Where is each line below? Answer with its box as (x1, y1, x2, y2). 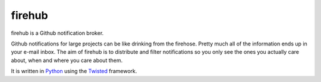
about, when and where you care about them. (11, 57, 123, 64)
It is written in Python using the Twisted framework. (11, 68, 137, 75)
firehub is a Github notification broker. (11, 29, 104, 37)
